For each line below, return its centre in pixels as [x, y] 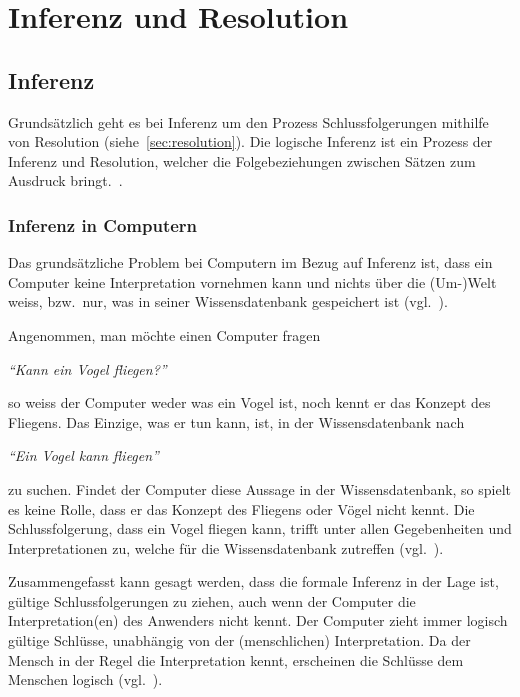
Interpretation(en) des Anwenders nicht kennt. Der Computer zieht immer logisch [258, 620]
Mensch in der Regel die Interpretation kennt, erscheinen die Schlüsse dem [236, 659]
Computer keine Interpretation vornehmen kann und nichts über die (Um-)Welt [252, 281]
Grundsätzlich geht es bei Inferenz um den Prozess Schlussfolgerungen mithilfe [248, 121]
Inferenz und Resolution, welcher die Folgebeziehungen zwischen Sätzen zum [242, 160]
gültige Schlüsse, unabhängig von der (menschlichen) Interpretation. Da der [239, 640]
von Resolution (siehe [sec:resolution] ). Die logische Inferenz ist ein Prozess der [250, 141]
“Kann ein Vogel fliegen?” [87, 368]
